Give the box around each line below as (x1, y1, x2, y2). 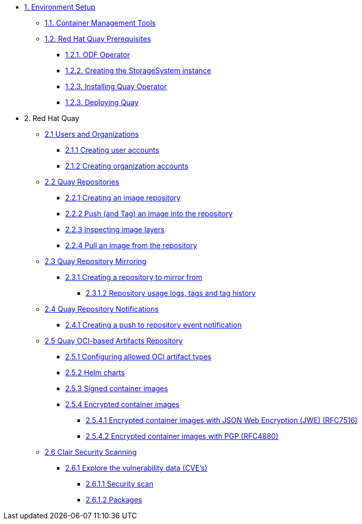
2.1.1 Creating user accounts (65, 146, 159, 154)
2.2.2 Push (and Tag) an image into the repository (65, 209, 233, 218)
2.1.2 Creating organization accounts (65, 162, 189, 170)
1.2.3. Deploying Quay (65, 98, 139, 107)
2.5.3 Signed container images (65, 384, 168, 393)
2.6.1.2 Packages (86, 495, 142, 504)
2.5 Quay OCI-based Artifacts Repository (45, 336, 183, 345)
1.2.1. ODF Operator (65, 50, 130, 59)
